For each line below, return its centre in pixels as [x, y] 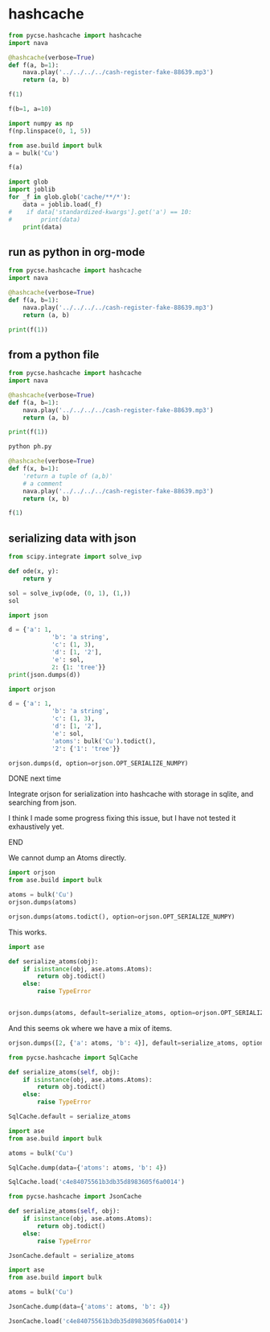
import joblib [32, 190]
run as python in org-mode [77, 252]
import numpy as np [41, 123]
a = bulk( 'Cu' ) [34, 153]
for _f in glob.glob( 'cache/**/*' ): [70, 197]
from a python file [54, 355]
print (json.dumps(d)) [45, 674]
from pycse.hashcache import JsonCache [75, 1197]
